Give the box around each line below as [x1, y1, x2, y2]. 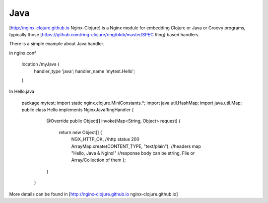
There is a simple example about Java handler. [9, 41, 104, 47]
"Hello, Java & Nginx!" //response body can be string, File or [71, 150, 195, 156]
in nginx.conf [9, 50, 36, 56]
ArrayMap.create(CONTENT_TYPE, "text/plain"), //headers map [71, 143, 201, 149]
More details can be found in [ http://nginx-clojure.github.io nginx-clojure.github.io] [9, 191, 178, 197]
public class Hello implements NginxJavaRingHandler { [21, 107, 134, 113]
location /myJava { [21, 61, 60, 67]
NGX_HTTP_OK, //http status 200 [71, 136, 139, 142]
